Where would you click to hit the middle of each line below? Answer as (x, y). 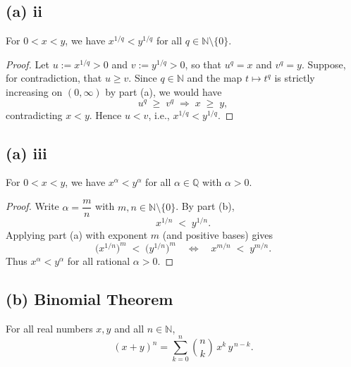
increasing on (34, 91)
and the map (215, 78)
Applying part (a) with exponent (77, 235)
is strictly (295, 78)
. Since (143, 78)
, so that (203, 64)
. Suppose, (324, 64)
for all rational (99, 260)
